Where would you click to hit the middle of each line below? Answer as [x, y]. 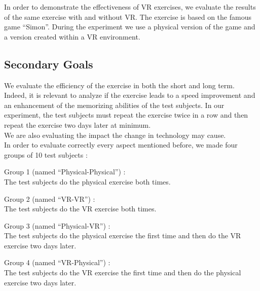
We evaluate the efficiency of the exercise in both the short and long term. [119, 85]
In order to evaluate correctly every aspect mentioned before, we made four [121, 145]
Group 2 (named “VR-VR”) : [50, 198]
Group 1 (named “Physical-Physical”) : [65, 172]
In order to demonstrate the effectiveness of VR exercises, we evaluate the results [130, 7]
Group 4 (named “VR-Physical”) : [57, 262]
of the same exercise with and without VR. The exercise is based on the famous [128, 16]
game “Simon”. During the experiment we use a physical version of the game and [130, 27]
